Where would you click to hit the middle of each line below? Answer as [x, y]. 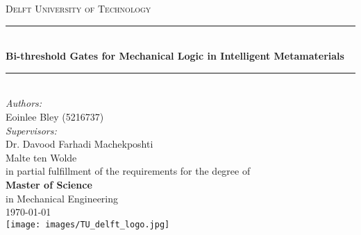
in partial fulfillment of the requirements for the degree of [128, 171]
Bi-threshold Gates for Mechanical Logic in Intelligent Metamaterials [175, 56]
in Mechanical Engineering [62, 198]
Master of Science [49, 184]
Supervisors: [31, 130]
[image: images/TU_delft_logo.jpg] [88, 224]
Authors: [24, 103]
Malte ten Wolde [41, 157]
